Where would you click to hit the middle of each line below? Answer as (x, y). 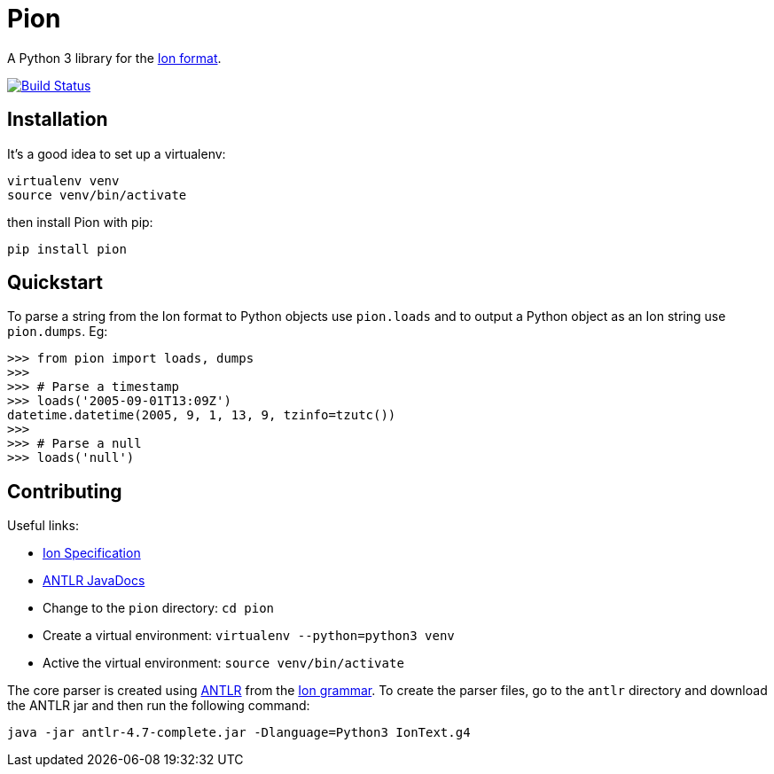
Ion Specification (92, 553)
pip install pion (67, 249)
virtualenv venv (63, 180)
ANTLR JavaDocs (94, 581)
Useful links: (43, 526)
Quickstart (55, 283)
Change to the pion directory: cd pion (159, 608)
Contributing (65, 491)
